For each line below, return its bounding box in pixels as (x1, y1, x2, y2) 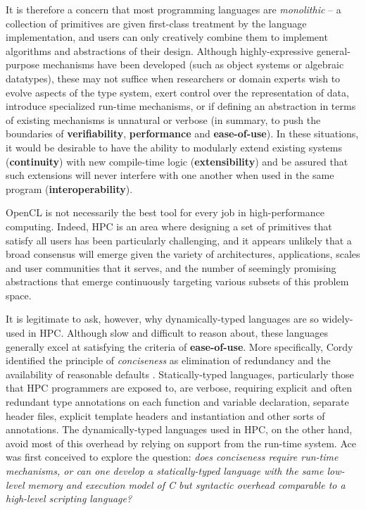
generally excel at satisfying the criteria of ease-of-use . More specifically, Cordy (6, 339, 353, 354)
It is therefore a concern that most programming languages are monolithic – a (6, 2, 341, 16)
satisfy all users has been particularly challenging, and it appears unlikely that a (6, 232, 352, 247)
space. (6, 287, 32, 302)
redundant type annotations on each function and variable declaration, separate (6, 394, 349, 409)
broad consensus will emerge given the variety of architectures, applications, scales (6, 247, 360, 261)
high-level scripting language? (6, 491, 132, 506)
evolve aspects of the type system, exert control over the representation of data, (6, 85, 349, 99)
